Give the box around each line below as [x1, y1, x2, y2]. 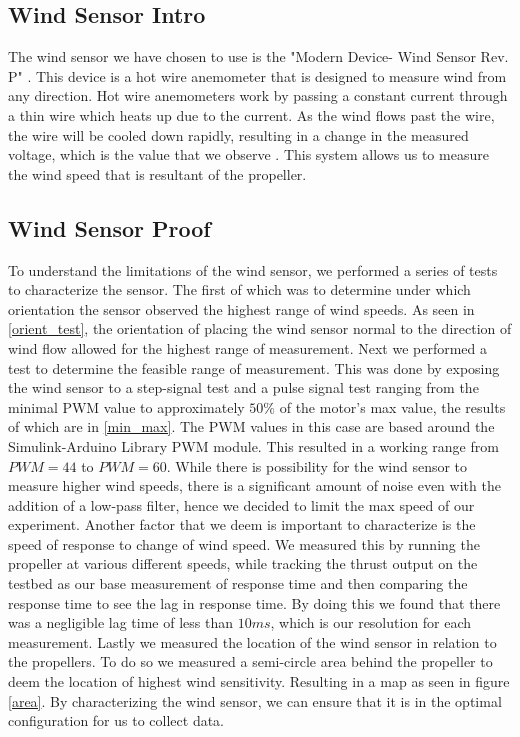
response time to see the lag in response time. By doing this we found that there [8, 592, 501, 613]
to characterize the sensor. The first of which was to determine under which [8, 279, 471, 300]
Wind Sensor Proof [8, 212, 211, 243]
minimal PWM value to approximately [8, 396, 245, 417]
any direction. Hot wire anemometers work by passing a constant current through [8, 85, 508, 106]
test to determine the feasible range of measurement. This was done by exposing [8, 357, 500, 378]
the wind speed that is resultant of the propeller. [8, 163, 307, 184]
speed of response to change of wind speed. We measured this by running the [8, 533, 480, 554]
